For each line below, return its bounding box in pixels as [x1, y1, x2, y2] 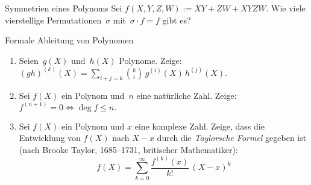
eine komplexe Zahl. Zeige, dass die [134, 119, 265, 132]
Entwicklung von [19, 131, 81, 144]
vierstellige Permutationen [5, 13, 102, 26]
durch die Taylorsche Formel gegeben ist [157, 131, 307, 144]
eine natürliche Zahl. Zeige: [136, 89, 237, 101]
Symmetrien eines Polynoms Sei [5, 2, 122, 14]
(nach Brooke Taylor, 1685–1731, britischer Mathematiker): [19, 143, 238, 155]
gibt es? [162, 13, 191, 26]
